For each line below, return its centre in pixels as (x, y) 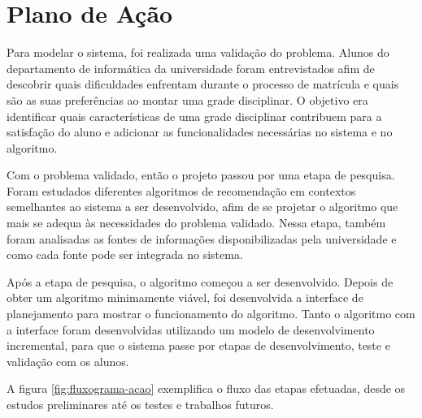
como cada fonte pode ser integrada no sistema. (125, 254)
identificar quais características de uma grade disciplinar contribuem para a (194, 116)
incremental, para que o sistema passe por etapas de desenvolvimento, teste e (198, 345)
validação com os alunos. (68, 361)
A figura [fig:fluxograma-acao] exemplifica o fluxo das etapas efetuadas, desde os (206, 388)
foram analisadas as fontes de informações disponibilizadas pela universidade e (202, 238)
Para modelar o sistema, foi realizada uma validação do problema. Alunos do (198, 52)
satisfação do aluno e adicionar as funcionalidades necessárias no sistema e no (200, 132)
